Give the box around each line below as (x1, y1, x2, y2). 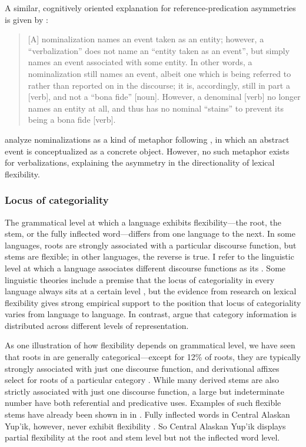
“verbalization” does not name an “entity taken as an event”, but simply (28, 44, 290, 56)
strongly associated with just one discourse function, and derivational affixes (5, 362, 280, 374)
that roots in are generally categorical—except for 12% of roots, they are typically (5, 351, 301, 363)
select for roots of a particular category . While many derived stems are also (5, 374, 280, 386)
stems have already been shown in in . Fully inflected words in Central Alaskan (5, 408, 290, 421)
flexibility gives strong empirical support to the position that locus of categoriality (5, 296, 301, 308)
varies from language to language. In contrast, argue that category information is (5, 308, 297, 320)
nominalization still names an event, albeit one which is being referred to (28, 67, 291, 79)
